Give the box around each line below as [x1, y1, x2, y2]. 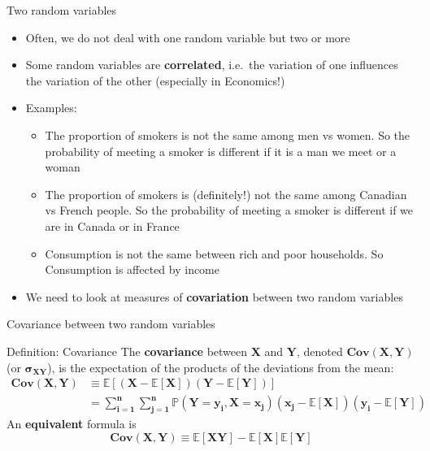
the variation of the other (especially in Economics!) [25, 72, 285, 89]
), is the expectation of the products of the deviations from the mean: [47, 358, 394, 375]
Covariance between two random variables [7, 315, 215, 332]
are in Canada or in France [45, 217, 180, 234]
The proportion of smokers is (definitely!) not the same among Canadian [45, 185, 407, 202]
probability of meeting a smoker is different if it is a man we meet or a [45, 142, 397, 159]
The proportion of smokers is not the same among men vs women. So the [45, 126, 410, 143]
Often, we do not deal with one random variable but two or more [25, 28, 350, 46]
